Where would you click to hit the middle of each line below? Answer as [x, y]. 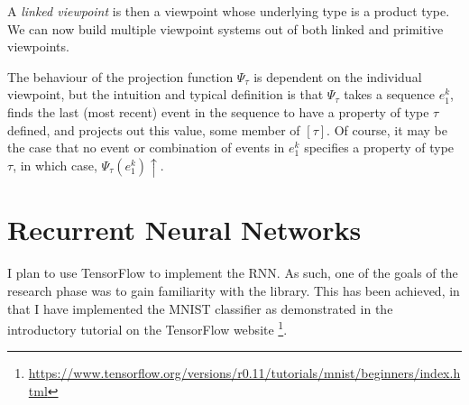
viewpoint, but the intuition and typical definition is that [166, 94]
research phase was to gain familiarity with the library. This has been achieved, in [234, 290]
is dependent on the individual [338, 76]
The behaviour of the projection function [120, 76]
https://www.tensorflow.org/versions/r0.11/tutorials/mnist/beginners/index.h [244, 373]
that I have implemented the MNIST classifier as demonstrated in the [200, 308]
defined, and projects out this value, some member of [154, 129]
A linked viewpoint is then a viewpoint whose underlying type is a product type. [229, 11]
